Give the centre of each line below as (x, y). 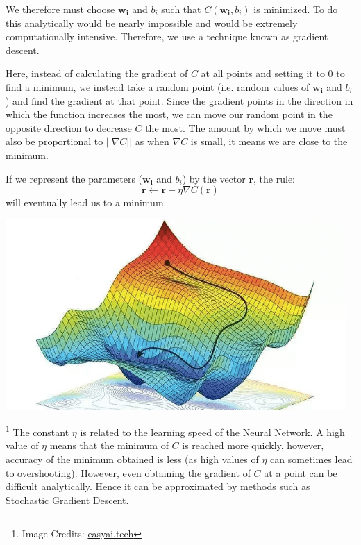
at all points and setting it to (263, 73)
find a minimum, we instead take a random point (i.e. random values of (158, 86)
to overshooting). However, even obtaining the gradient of (128, 472)
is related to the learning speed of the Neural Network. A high (212, 431)
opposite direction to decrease (69, 127)
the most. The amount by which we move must (245, 127)
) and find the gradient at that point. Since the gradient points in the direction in (179, 100)
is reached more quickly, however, (253, 445)
